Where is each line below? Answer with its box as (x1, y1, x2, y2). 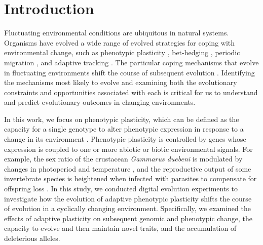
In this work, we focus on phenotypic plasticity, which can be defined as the (4, 113, 239, 124)
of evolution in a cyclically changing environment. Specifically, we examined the (4, 203, 251, 214)
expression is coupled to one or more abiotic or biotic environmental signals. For (4, 143, 253, 154)
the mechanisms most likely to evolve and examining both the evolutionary (4, 77, 237, 88)
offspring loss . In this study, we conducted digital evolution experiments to (4, 183, 238, 194)
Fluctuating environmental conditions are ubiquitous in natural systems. (4, 27, 229, 38)
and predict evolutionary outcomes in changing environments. (4, 97, 196, 107)
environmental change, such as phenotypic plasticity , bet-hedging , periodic (4, 47, 240, 58)
